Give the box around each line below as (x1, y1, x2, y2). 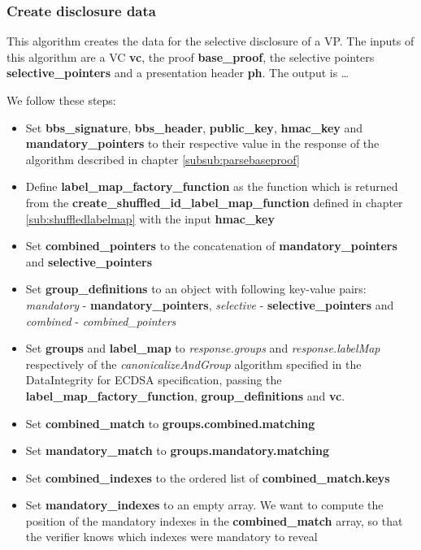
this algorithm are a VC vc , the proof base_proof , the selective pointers (7, 48, 375, 65)
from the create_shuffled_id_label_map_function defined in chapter (25, 193, 403, 210)
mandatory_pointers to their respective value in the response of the (25, 135, 380, 152)
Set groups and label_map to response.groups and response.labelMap (25, 340, 380, 357)
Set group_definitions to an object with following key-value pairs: (25, 280, 367, 297)
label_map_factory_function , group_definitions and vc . (25, 387, 345, 404)
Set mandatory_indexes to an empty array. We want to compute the (25, 496, 384, 513)
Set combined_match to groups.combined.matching (25, 414, 315, 431)
